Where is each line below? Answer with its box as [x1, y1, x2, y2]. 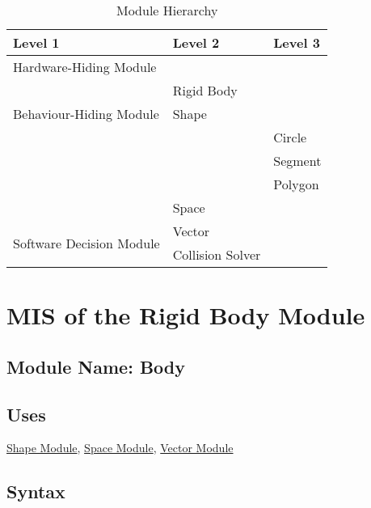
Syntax [6, 479, 65, 504]
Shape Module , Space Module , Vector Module [6, 439, 234, 456]
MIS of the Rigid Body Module [6, 298, 365, 332]
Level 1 [13, 33, 60, 52]
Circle [273, 128, 307, 146]
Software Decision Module [13, 233, 160, 252]
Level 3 [273, 33, 320, 52]
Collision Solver [172, 245, 261, 264]
